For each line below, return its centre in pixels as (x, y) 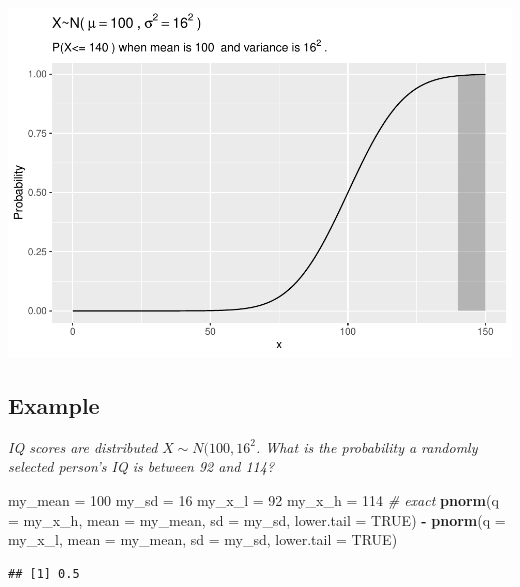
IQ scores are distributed (83, 446)
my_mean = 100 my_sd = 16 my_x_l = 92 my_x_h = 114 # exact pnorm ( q (253, 499)
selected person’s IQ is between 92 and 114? (141, 466)
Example (54, 404)
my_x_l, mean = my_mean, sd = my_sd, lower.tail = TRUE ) (203, 539)
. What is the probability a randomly (366, 446)
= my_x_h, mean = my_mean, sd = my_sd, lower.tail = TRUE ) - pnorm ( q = (257, 519)
